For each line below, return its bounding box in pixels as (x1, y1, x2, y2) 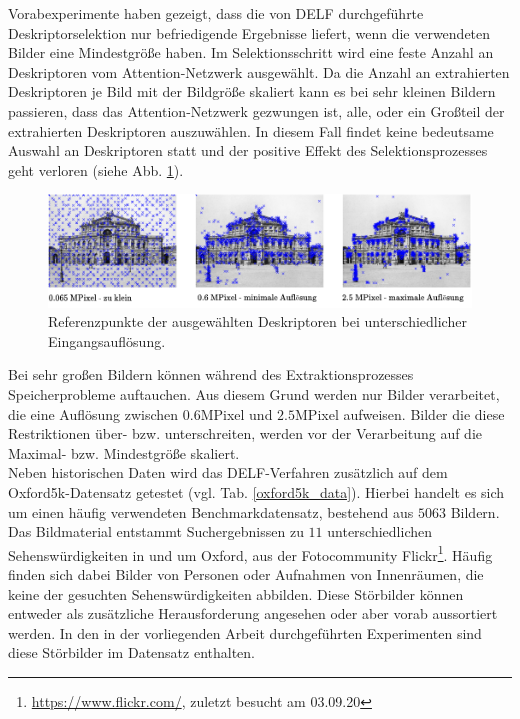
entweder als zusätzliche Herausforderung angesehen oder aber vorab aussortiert (8, 603, 498, 624)
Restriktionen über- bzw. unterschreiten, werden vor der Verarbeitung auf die (8, 423, 483, 444)
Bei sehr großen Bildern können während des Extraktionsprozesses (8, 364, 414, 385)
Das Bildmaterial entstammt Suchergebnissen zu (8, 521, 304, 542)
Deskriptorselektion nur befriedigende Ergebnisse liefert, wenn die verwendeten (8, 22, 491, 43)
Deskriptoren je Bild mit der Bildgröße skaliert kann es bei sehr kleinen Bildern (8, 81, 496, 102)
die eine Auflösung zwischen (8, 403, 179, 424)
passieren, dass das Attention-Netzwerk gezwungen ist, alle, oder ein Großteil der (8, 100, 505, 121)
